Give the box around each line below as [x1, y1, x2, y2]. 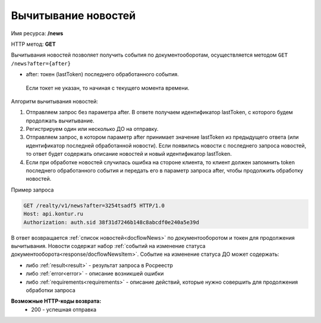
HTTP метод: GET [11, 40, 56, 48]
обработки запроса [26, 286, 75, 294]
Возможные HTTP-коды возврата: [11, 297, 102, 305]
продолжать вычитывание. [26, 117, 95, 124]
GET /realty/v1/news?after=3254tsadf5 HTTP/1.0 [23, 202, 165, 209]
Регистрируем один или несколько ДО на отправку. [26, 126, 159, 133]
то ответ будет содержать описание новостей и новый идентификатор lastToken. [26, 150, 232, 158]
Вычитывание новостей [11, 9, 136, 22]
